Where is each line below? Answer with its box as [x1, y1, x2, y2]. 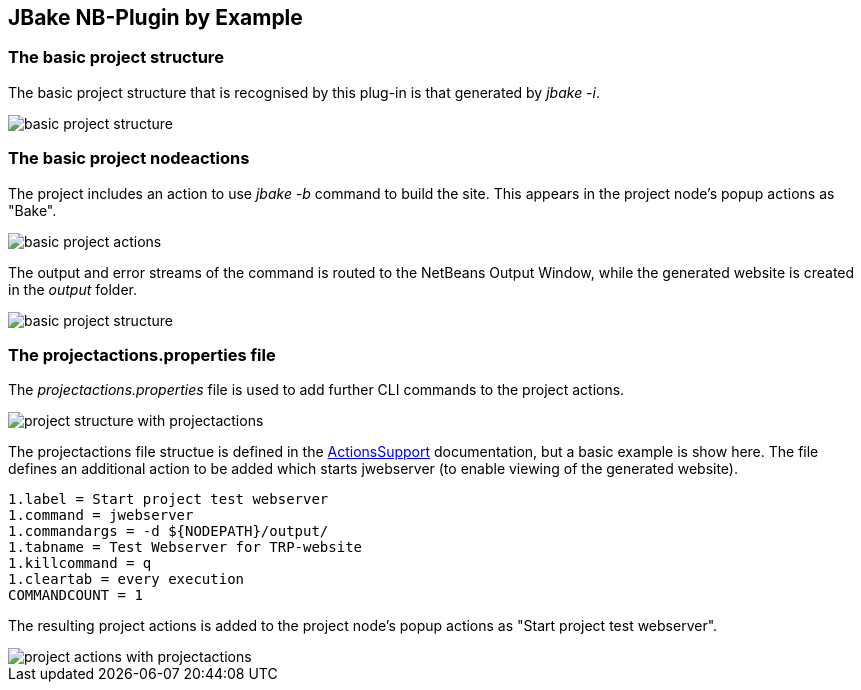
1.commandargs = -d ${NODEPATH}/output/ [8, 523, 329, 540]
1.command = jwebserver [8, 507, 194, 524]
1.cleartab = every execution [8, 571, 245, 588]
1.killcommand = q [8, 555, 152, 572]
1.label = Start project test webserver [8, 491, 329, 508]
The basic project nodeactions [8, 148, 250, 169]
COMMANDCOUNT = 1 [8, 587, 143, 604]
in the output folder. [8, 280, 137, 298]
